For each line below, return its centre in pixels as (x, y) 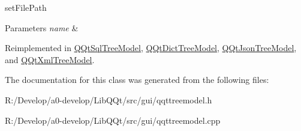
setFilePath (26, 7)
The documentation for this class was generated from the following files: (137, 80)
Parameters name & (42, 27)
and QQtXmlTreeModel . (50, 59)
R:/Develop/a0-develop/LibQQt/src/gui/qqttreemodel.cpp (113, 120)
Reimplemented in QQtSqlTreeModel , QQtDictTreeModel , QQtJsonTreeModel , (151, 48)
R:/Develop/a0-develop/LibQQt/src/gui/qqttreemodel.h (109, 99)
